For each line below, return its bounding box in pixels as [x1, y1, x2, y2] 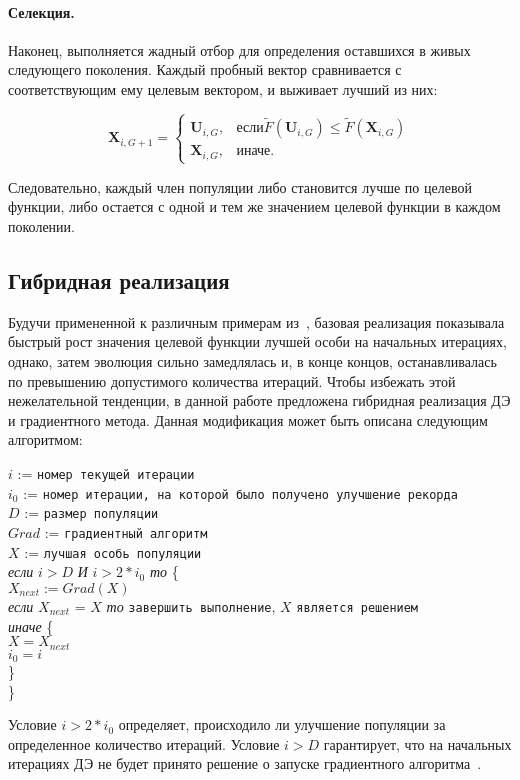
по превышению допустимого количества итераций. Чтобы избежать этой [8, 370, 456, 391]
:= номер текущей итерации [17, 462, 195, 483]
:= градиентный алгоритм [44, 521, 208, 542]
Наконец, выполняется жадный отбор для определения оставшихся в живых [8, 39, 471, 60]
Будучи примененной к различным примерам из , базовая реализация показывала [8, 311, 505, 332]
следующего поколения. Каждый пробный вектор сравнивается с [8, 59, 402, 80]
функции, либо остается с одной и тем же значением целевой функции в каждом [8, 196, 501, 217]
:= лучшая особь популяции [24, 541, 202, 562]
